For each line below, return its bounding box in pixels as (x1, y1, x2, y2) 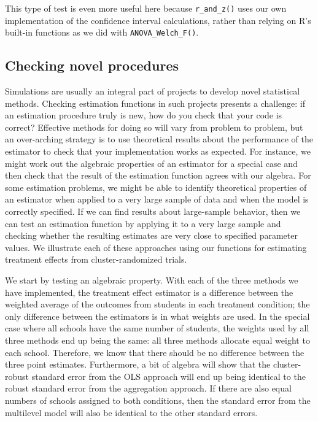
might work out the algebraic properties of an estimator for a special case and (5, 156, 298, 169)
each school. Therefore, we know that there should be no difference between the (5, 346, 304, 358)
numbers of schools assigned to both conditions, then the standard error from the (5, 393, 311, 406)
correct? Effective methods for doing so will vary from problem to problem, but (5, 120, 303, 133)
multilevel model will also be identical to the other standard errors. (5, 406, 258, 419)
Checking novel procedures (5, 56, 179, 75)
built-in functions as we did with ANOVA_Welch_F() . (5, 26, 199, 39)
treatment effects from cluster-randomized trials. (5, 253, 187, 266)
